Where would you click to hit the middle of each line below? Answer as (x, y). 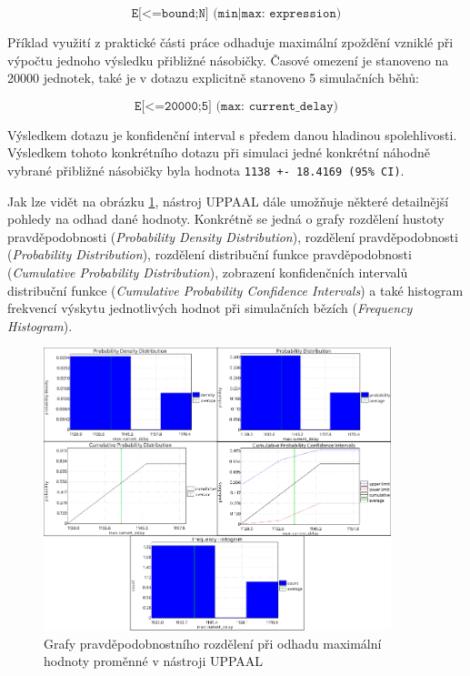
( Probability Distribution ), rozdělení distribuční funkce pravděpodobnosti (210, 254)
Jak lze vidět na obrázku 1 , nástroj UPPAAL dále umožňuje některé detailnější (228, 201)
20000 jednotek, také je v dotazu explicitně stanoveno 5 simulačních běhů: (213, 78)
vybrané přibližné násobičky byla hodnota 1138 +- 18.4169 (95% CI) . (206, 170)
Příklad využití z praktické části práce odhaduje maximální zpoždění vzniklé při (230, 42)
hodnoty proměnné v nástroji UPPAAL (154, 661)
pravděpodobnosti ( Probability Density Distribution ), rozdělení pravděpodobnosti (233, 236)
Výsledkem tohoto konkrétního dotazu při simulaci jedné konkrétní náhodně (219, 152)
